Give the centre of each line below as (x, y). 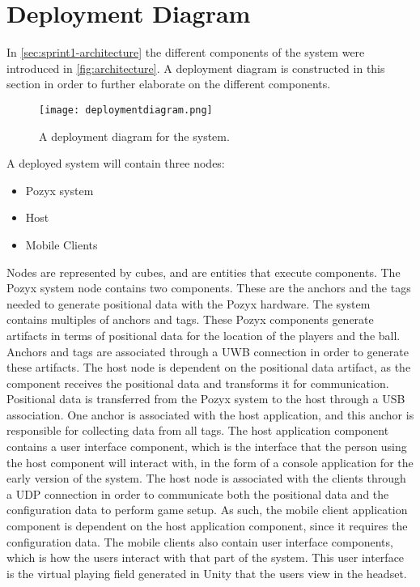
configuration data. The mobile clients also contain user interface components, (200, 541)
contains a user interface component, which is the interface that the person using (207, 447)
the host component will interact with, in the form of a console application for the (210, 462)
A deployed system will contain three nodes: (116, 163)
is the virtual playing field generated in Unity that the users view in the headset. (207, 573)
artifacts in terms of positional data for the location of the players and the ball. (204, 335)
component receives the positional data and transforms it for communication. (198, 383)
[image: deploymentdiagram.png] (126, 110)
